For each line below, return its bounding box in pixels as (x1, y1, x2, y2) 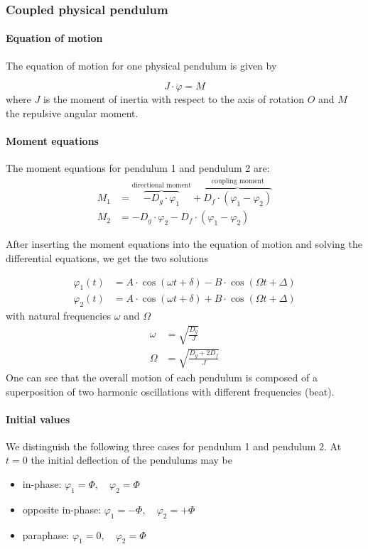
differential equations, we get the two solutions (6, 250, 208, 265)
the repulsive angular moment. (6, 105, 139, 120)
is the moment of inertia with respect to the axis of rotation (43, 92, 304, 107)
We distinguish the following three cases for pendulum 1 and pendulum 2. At (6, 438, 342, 453)
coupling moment (211, 178, 264, 185)
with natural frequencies (6, 308, 111, 323)
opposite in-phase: (22, 501, 102, 516)
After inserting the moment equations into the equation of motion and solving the (6, 237, 362, 251)
